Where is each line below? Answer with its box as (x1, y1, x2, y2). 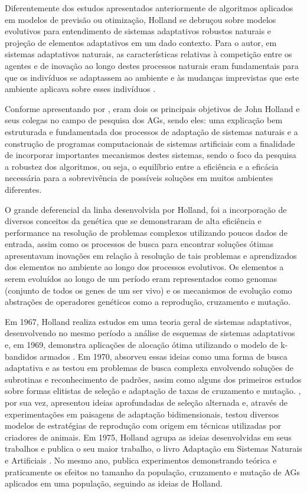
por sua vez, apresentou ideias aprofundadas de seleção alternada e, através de (5, 396, 288, 408)
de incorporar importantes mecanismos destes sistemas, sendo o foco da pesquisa (5, 149, 296, 161)
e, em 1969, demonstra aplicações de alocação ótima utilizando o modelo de (5, 338, 278, 351)
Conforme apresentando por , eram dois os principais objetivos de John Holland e (5, 102, 300, 114)
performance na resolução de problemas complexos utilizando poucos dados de (5, 226, 288, 238)
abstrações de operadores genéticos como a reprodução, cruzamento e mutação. (5, 295, 290, 308)
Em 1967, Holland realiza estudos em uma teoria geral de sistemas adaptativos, (5, 315, 292, 327)
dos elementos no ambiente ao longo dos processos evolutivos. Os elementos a (5, 261, 284, 273)
